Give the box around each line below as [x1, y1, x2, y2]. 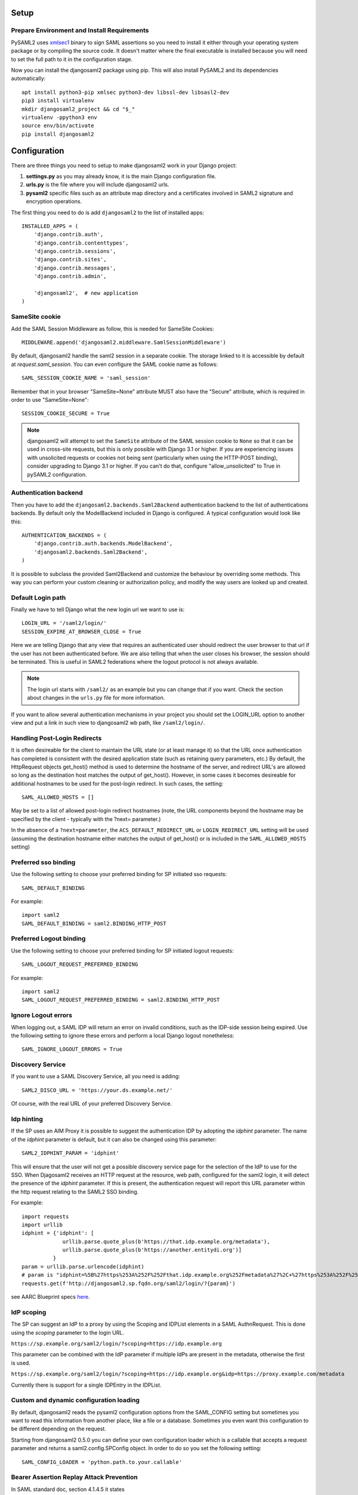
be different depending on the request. [11, 1425, 107, 1432]
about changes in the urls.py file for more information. [27, 694, 165, 701]
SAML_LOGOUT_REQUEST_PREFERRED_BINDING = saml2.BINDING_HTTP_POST [21, 996, 220, 1003]
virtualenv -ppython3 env [21, 114, 98, 121]
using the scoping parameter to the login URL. [11, 1329, 125, 1336]
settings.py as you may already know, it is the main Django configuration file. [26, 172, 217, 179]
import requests [21, 1213, 69, 1220]
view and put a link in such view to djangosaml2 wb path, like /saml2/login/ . [11, 719, 205, 726]
